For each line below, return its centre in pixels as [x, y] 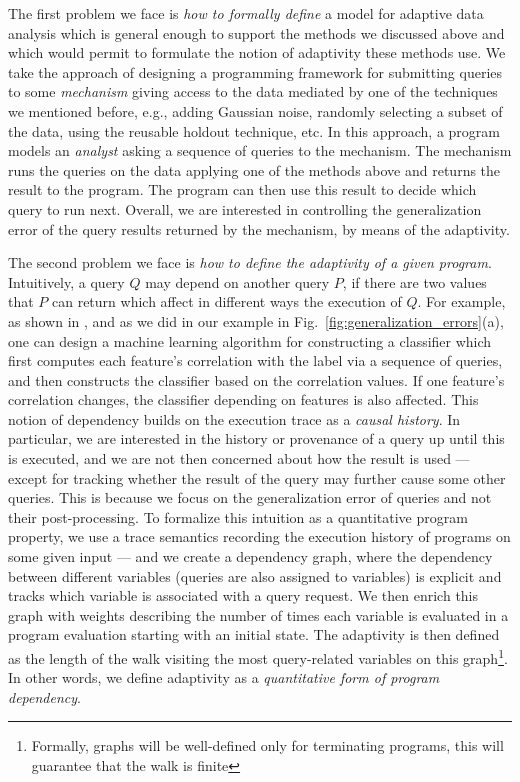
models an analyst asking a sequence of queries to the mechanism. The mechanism [260, 150]
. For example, [461, 301]
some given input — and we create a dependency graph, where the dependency [250, 556]
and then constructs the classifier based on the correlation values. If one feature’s [256, 379]
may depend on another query [237, 281]
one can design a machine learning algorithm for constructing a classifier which [250, 340]
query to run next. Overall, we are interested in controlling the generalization [245, 208]
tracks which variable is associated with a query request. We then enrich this [243, 595]
